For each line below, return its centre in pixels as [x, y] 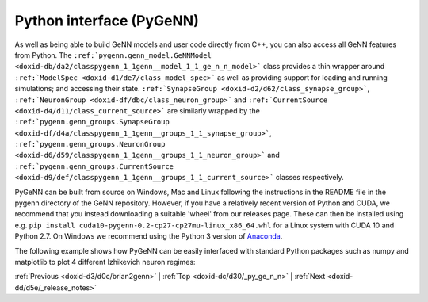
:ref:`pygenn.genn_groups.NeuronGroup [90, 144]
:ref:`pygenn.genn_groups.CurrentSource [94, 166]
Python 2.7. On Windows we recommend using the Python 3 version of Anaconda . [149, 236]
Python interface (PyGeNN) [107, 21]
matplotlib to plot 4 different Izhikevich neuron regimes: [105, 262]
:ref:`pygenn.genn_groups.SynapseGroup [92, 122]
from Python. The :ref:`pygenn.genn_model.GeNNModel [113, 55]
